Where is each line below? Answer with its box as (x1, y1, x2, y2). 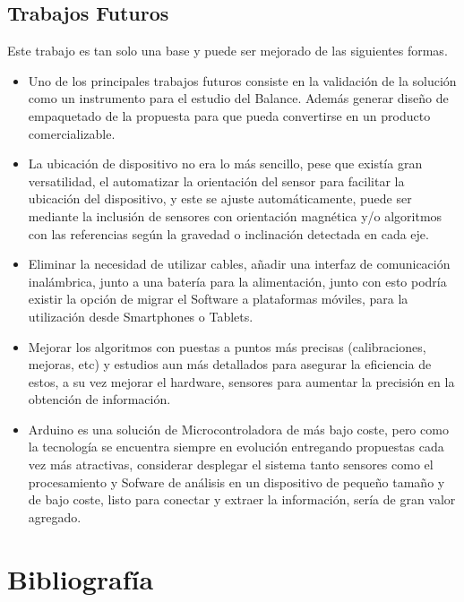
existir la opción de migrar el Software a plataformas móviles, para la (28, 289, 408, 308)
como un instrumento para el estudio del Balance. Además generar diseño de (28, 89, 449, 107)
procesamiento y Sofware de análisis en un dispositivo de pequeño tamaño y (28, 472, 445, 491)
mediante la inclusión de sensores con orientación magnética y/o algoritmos (28, 206, 443, 225)
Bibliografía (7, 560, 154, 597)
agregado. (28, 507, 82, 526)
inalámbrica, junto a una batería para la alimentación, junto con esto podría (28, 271, 447, 290)
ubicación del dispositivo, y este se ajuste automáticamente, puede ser (28, 189, 412, 208)
